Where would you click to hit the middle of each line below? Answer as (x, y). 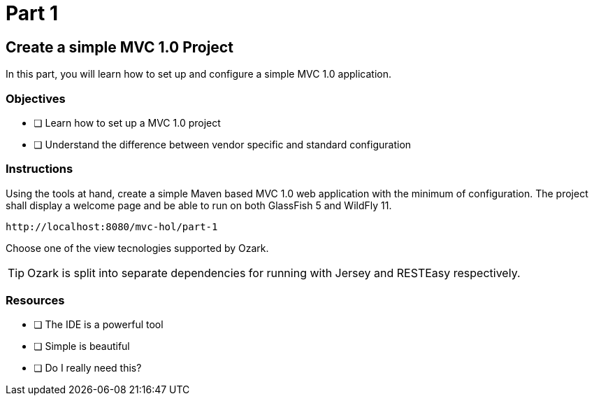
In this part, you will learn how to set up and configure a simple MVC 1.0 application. (199, 74)
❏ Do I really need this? (88, 368)
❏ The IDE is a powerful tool (99, 325)
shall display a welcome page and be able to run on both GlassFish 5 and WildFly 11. (199, 205)
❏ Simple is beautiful (82, 346)
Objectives (36, 98)
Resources (35, 301)
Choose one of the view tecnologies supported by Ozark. (137, 248)
